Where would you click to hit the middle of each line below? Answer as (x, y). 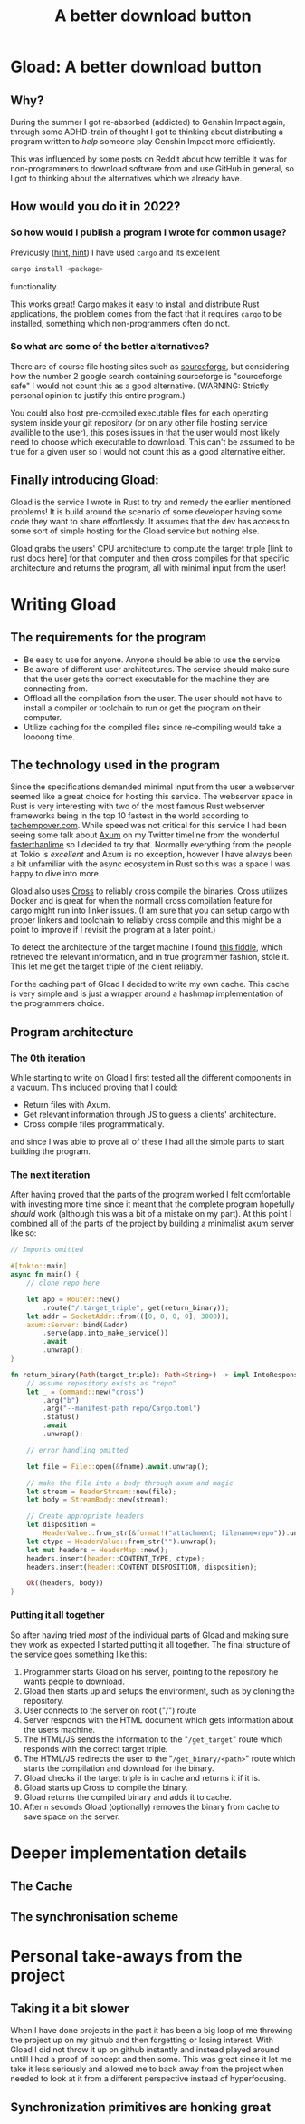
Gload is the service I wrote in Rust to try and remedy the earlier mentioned (150, 502)
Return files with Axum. (67, 1105)
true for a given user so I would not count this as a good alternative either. (148, 451)
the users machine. (59, 1729)
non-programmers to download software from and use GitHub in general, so (152, 168)
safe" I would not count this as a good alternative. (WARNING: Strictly (140, 386)
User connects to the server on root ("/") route (110, 1710)
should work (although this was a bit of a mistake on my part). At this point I (151, 1214)
